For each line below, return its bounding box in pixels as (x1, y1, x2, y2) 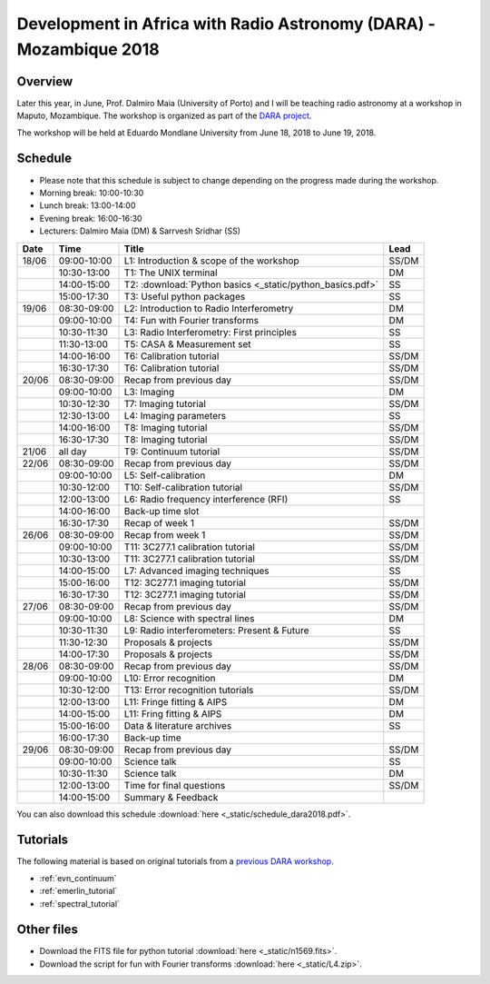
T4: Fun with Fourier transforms (123, 313, 259, 326)
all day (58, 445, 87, 458)
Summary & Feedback (123, 790, 219, 803)
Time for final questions (123, 779, 226, 791)
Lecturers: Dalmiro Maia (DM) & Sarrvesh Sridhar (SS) (39, 225, 240, 236)
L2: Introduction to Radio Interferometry (123, 302, 294, 314)
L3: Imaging (123, 385, 175, 398)
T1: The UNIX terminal (123, 266, 218, 279)
